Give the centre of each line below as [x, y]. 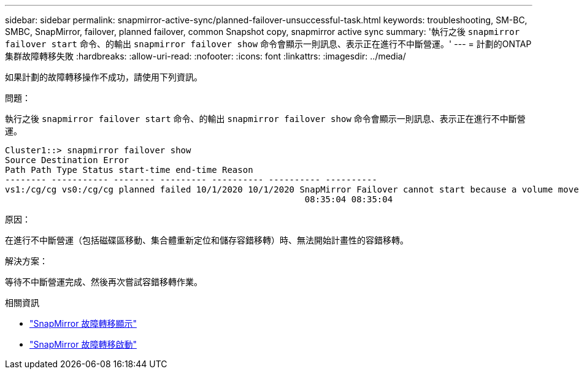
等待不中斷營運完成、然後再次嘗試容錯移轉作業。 [104, 282]
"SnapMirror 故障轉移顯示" [83, 323]
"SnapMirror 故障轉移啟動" [83, 344]
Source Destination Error [67, 160]
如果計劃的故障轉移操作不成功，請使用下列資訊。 [104, 77]
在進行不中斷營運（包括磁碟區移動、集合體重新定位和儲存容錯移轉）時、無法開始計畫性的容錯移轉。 [207, 240]
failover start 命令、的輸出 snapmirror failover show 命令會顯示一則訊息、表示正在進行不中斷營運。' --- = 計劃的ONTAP [268, 44]
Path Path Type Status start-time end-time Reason [129, 170]
